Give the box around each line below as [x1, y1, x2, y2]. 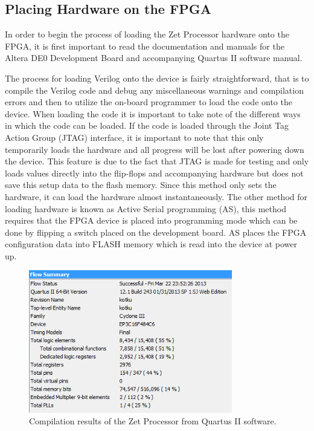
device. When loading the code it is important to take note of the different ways [5, 107, 301, 120]
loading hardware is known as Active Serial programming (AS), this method [5, 202, 286, 215]
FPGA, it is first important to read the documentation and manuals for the [5, 39, 284, 52]
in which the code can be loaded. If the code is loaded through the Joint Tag [5, 119, 289, 132]
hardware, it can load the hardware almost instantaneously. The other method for [5, 190, 307, 203]
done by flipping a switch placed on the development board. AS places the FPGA [5, 225, 307, 238]
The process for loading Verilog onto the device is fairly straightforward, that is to [5, 71, 309, 84]
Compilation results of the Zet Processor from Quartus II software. [29, 415, 277, 427]
